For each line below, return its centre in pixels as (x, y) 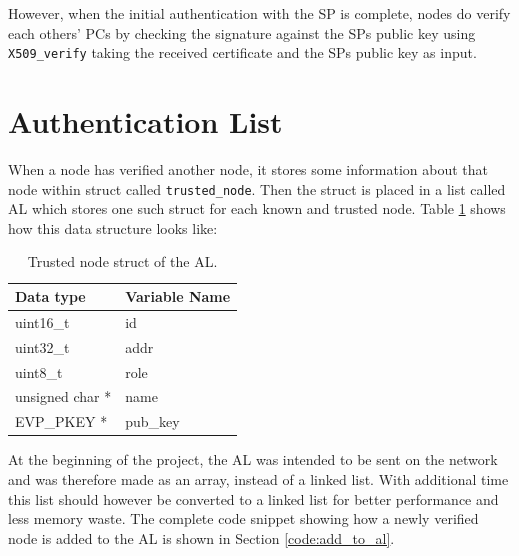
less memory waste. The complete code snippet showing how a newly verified (243, 518)
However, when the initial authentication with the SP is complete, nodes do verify (259, 13)
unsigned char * (63, 396)
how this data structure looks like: (113, 227)
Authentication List (145, 121)
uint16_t (42, 321)
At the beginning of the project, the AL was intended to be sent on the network (253, 459)
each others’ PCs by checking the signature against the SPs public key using (242, 32)
